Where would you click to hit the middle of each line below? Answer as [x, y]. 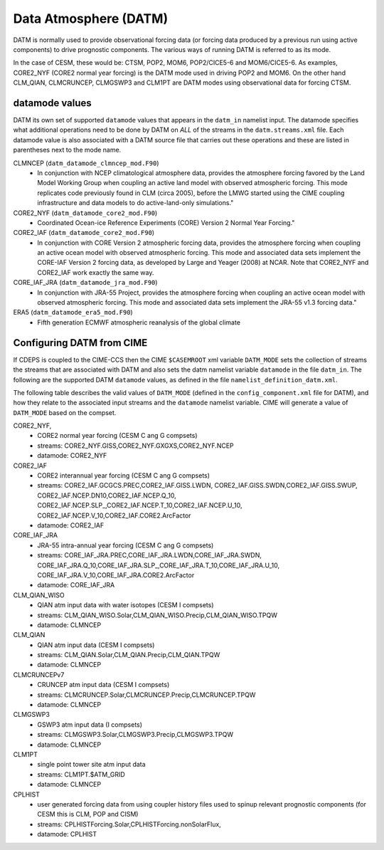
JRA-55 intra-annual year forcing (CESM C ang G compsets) [126, 545]
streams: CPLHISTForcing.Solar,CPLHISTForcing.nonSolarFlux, [129, 824]
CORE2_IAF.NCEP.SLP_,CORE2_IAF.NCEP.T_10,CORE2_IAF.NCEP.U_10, [140, 505]
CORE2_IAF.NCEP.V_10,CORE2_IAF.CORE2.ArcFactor [114, 515]
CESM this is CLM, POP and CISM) [88, 814]
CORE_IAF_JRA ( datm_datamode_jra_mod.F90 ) [85, 283]
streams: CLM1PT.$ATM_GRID [81, 774]
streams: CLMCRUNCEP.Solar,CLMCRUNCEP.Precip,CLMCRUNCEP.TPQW [146, 695]
